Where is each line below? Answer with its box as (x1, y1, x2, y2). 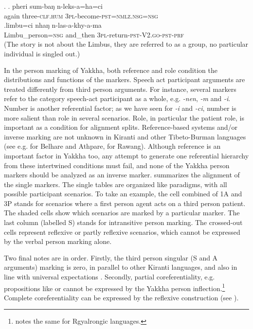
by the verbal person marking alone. (4, 236, 112, 246)
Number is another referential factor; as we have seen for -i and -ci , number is (4, 103, 236, 113)
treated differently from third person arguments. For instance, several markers (4, 84, 236, 94)
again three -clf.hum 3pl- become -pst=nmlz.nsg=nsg (4, 10, 158, 20)
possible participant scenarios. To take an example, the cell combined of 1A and (4, 189, 242, 199)
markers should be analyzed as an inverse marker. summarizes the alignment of (4, 170, 240, 180)
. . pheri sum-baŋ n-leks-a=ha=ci (4, 1, 103, 11)
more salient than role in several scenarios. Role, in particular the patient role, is (4, 112, 244, 122)
